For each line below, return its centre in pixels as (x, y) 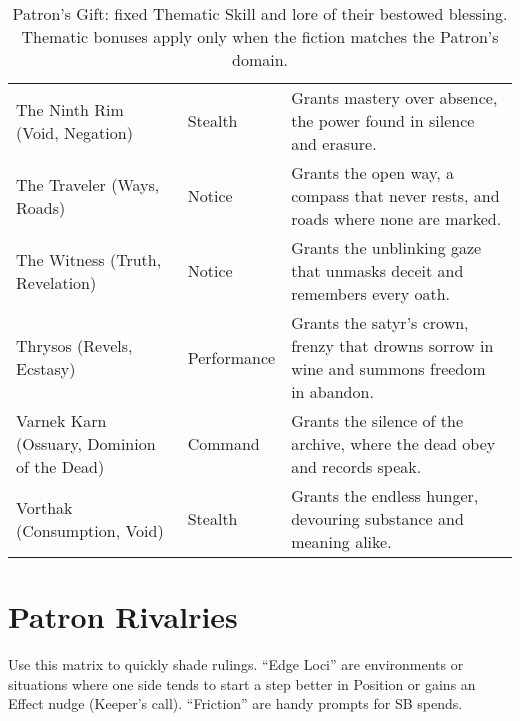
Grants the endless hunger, (385, 495)
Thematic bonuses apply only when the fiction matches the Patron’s (260, 36)
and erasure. (334, 143)
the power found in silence (383, 120)
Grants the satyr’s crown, (380, 322)
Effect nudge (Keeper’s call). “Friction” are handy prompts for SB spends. (235, 703)
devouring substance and (377, 518)
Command (223, 443)
